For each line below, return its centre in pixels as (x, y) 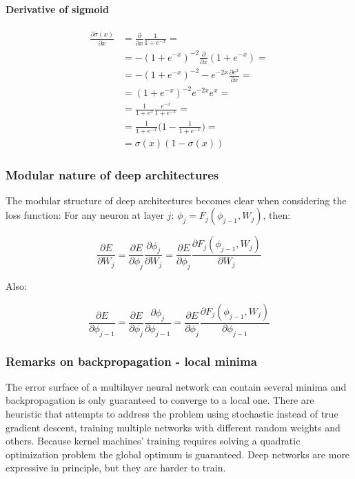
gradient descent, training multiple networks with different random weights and (173, 427)
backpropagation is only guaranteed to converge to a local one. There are (160, 400)
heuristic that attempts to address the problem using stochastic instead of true (172, 414)
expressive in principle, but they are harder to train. (116, 468)
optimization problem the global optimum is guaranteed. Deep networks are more (178, 454)
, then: (277, 215)
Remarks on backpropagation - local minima (131, 361)
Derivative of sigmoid (57, 9)
